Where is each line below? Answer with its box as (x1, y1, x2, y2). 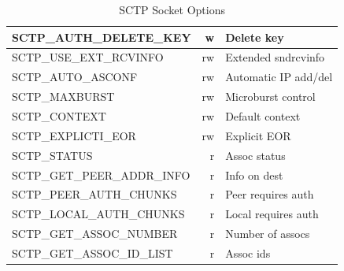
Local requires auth (225, 206, 319, 222)
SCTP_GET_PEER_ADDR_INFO (12, 166, 190, 183)
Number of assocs (225, 225, 310, 242)
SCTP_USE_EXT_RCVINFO (12, 49, 164, 65)
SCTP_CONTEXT (12, 107, 106, 124)
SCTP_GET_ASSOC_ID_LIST (12, 244, 173, 261)
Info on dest (225, 166, 283, 183)
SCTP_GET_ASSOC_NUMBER (12, 225, 178, 242)
